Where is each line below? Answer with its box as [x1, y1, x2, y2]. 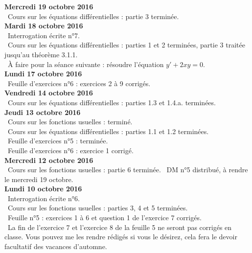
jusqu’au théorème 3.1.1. [4, 49, 78, 59]
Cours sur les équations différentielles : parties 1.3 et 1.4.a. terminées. [7, 97, 216, 107]
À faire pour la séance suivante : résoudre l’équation [7, 59, 164, 69]
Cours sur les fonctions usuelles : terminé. [7, 116, 133, 127]
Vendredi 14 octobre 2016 [4, 88, 93, 98]
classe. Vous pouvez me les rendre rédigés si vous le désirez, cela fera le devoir [4, 231, 237, 242]
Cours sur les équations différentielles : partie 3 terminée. [7, 11, 179, 21]
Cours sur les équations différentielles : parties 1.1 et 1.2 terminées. [7, 126, 209, 136]
